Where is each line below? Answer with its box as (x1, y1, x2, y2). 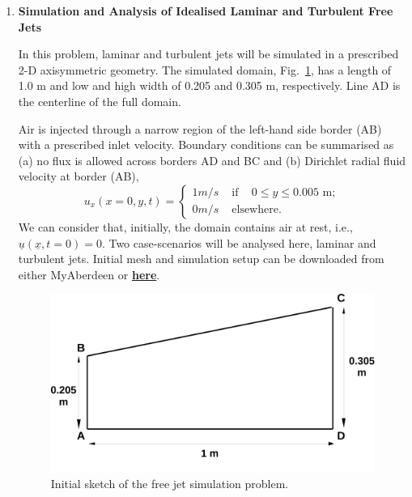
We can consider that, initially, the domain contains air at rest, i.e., (18, 218, 353, 235)
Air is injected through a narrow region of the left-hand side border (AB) (18, 120, 382, 137)
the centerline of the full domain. (18, 92, 181, 109)
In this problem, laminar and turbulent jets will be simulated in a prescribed (18, 45, 399, 62)
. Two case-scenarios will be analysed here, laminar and (101, 234, 376, 251)
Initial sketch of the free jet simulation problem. (50, 475, 289, 492)
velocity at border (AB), (18, 168, 139, 185)
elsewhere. (231, 204, 282, 216)
